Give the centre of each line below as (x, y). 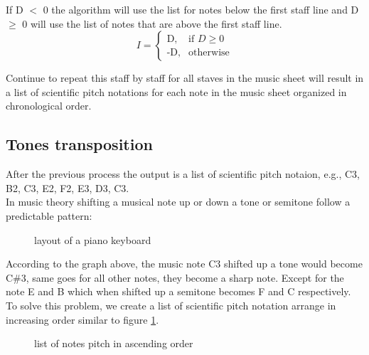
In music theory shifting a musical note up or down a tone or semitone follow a (178, 202)
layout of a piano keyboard (93, 239)
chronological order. (49, 106)
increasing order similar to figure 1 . (82, 319)
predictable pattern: (49, 215)
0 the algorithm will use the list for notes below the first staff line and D (201, 9)
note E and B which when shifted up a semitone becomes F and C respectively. (178, 291)
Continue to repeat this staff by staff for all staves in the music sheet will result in (185, 78)
